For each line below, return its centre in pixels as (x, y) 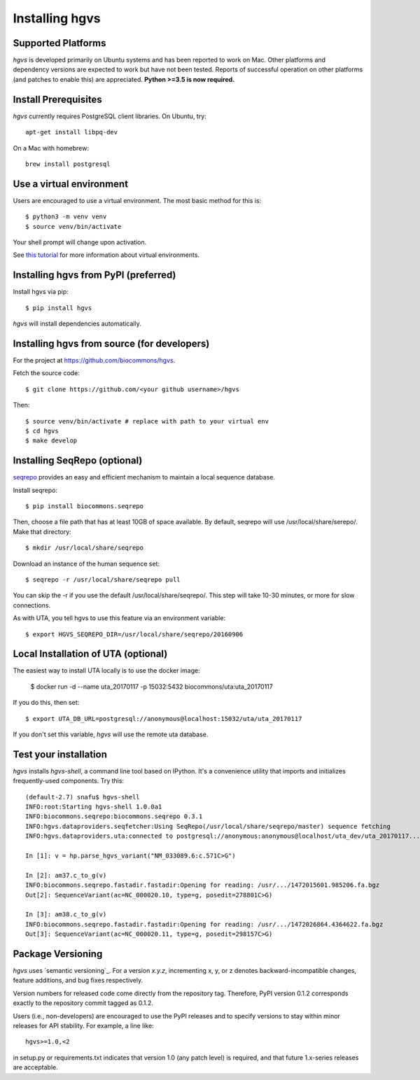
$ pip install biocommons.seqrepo (84, 506)
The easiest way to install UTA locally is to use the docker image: (106, 671)
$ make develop (51, 441)
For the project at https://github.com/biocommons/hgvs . (94, 360)
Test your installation (60, 754)
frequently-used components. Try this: (69, 781)
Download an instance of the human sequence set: (86, 563)
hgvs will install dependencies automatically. (77, 324)
